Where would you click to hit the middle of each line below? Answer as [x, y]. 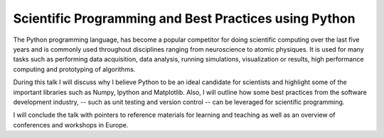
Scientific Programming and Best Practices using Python [184, 18]
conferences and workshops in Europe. [71, 125]
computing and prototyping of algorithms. [74, 69]
